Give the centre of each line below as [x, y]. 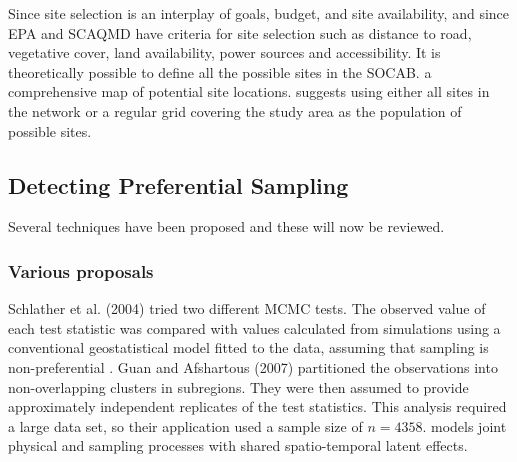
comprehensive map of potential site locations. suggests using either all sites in [249, 91]
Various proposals [81, 270]
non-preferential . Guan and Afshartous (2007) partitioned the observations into [253, 366]
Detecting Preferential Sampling [178, 184]
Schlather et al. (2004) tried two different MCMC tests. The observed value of [247, 308]
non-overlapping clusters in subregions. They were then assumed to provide [238, 386]
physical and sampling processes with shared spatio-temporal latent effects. [238, 445]
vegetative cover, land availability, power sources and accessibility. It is [224, 52]
